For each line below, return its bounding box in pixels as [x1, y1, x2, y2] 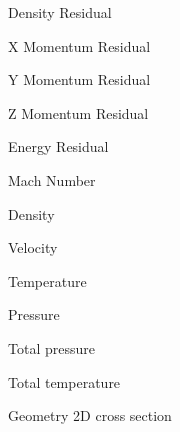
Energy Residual [8, 136, 109, 157]
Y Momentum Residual [8, 69, 151, 90]
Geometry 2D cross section [8, 405, 172, 426]
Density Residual [8, 2, 112, 22]
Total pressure [8, 337, 95, 358]
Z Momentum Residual [8, 102, 149, 123]
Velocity [8, 237, 58, 258]
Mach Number [8, 169, 96, 190]
